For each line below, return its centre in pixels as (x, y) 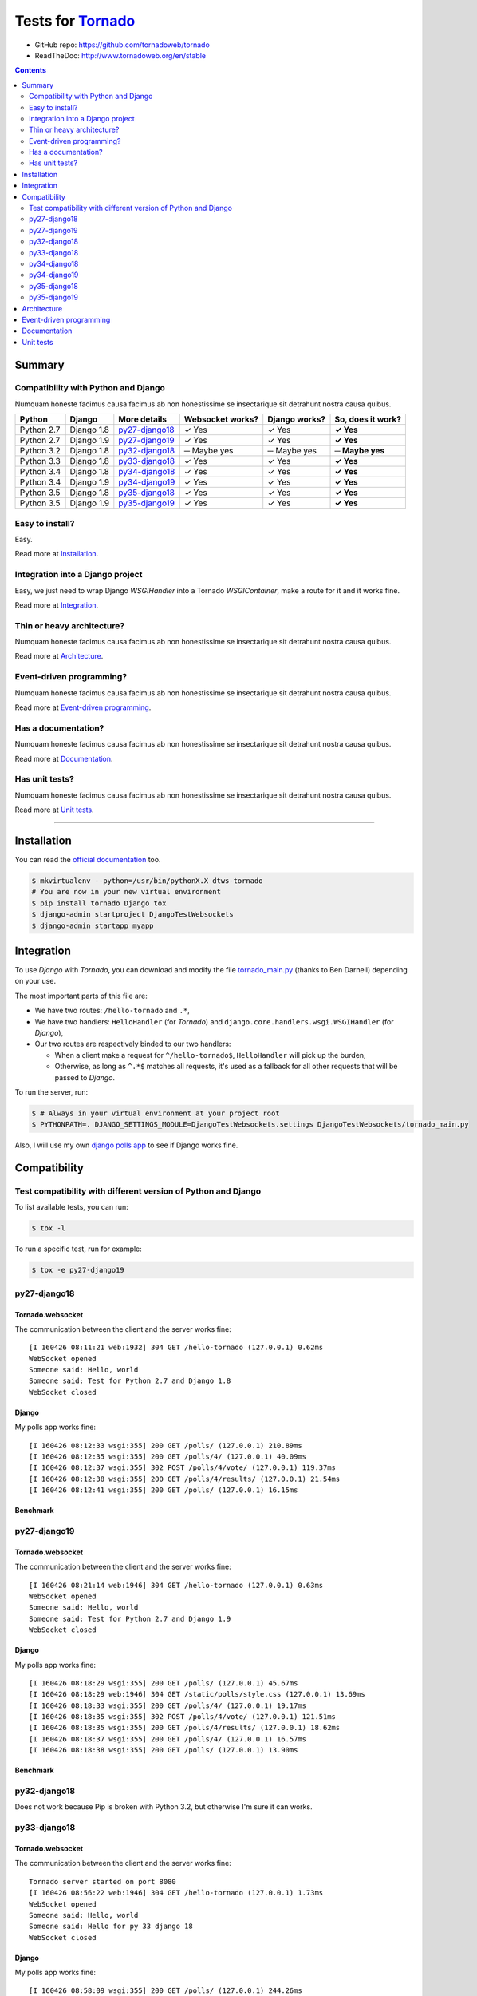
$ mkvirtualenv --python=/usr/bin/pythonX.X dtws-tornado (147, 881)
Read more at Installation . (57, 554)
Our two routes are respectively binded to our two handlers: (133, 1044)
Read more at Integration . (57, 605)
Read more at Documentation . (64, 758)
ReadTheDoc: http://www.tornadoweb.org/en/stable (120, 55)
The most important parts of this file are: (81, 996)
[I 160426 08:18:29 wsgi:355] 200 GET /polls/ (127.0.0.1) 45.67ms (164, 1683)
